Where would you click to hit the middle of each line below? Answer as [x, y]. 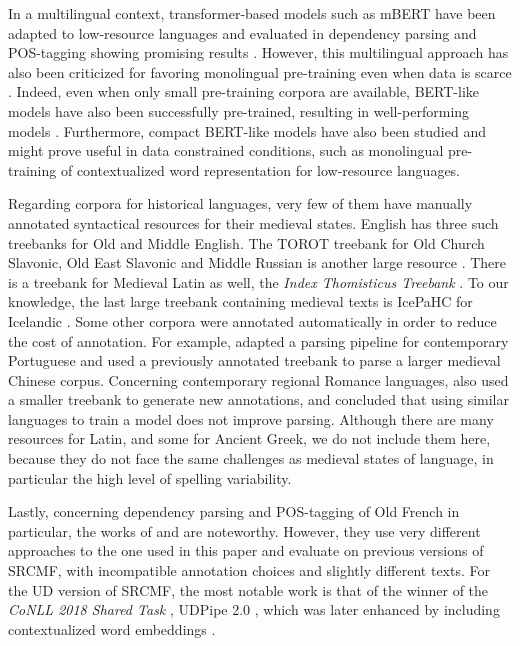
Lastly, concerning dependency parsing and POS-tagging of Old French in [234, 511]
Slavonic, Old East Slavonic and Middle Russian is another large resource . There [257, 262]
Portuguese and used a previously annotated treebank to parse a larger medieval [254, 360]
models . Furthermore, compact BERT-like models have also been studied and [247, 130]
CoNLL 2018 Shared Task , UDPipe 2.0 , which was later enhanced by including [254, 609]
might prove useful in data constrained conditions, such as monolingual [226, 150]
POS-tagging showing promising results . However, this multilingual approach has [258, 52]
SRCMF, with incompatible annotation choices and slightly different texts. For [249, 570]
